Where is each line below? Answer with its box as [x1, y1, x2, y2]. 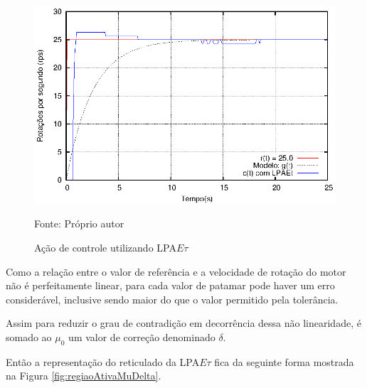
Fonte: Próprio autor [34, 216, 124, 231]
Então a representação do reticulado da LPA [6, 354, 200, 369]
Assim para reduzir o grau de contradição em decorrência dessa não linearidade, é [6, 316, 361, 330]
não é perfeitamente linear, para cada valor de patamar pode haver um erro [6, 278, 335, 293]
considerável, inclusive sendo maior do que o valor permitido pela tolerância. [6, 291, 339, 306]
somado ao [6, 330, 52, 345]
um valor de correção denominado [68, 330, 216, 345]
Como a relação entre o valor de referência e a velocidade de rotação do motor [6, 264, 346, 279]
